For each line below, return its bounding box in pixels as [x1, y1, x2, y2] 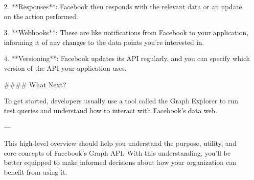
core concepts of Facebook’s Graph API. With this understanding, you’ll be [4, 147, 231, 158]
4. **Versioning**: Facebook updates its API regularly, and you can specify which [4, 53, 250, 63]
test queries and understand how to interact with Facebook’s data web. [4, 105, 217, 115]
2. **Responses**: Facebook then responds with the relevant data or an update [4, 1, 242, 11]
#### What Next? [4, 79, 66, 89]
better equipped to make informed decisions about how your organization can [4, 157, 236, 167]
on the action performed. [4, 11, 78, 21]
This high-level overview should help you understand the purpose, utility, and [4, 138, 236, 148]
